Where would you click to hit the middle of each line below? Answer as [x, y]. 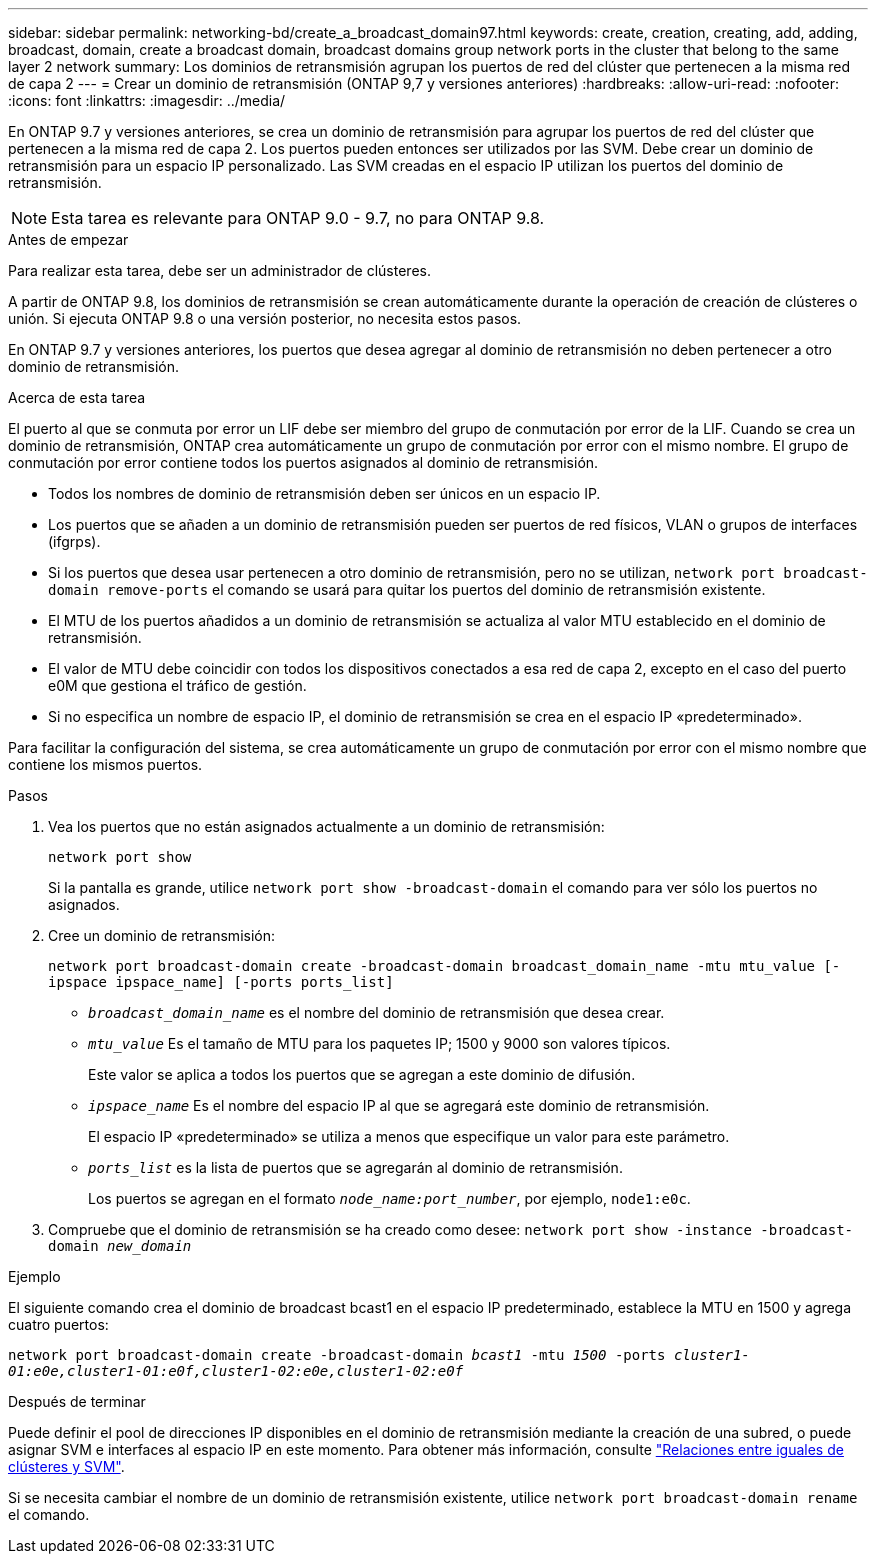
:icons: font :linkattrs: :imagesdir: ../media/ [147, 100]
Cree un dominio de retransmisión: [162, 935]
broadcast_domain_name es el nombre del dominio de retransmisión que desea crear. [376, 1012]
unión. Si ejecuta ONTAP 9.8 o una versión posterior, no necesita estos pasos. [265, 318]
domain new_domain [120, 1246]
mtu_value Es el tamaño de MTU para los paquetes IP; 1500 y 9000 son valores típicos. [379, 1043]
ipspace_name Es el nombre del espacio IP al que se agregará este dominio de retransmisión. [399, 1105]
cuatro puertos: [58, 1324]
